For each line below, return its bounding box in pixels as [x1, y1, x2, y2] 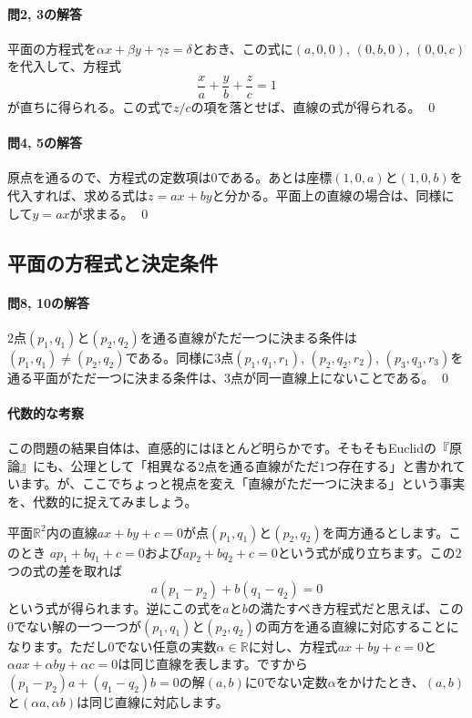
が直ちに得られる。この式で [7, 97, 173, 117]
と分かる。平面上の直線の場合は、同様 [211, 186, 442, 205]
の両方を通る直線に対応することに [254, 616, 459, 635]
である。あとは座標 [217, 168, 333, 187]
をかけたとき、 [335, 672, 425, 691]
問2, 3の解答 [7, 4, 82, 23]
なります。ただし [7, 636, 108, 655]
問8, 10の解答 [7, 292, 89, 312]
